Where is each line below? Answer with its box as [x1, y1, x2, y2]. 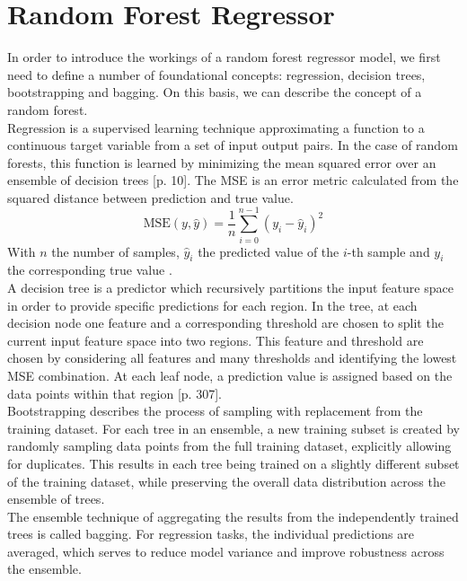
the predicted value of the [198, 242, 339, 260]
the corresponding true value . [7, 260, 172, 279]
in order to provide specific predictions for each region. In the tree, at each [7, 295, 418, 314]
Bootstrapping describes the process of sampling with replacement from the [7, 401, 423, 420]
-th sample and [347, 242, 430, 260]
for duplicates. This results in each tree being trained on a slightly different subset [7, 453, 460, 472]
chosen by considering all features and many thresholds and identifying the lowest [7, 348, 457, 367]
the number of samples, [51, 242, 180, 260]
